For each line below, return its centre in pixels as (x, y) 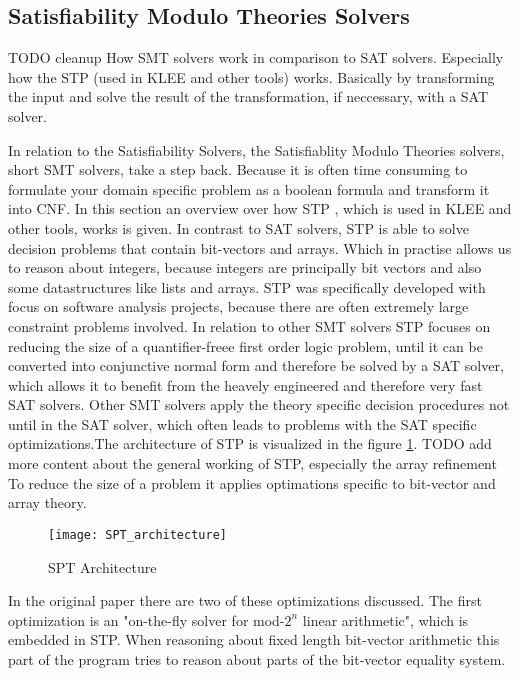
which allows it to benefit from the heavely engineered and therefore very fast (245, 384)
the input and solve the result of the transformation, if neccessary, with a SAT (248, 96)
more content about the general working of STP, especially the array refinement (252, 463)
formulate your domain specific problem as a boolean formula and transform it (249, 188)
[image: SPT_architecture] (137, 534)
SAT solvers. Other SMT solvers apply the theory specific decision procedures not (259, 404)
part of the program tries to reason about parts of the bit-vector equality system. (257, 658)
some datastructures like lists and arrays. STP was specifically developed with (247, 286)
